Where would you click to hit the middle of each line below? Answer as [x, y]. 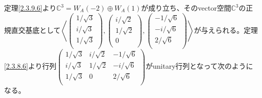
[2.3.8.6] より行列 [30, 66]
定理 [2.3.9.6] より [30, 8]
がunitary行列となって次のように [199, 66]
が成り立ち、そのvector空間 [186, 8]
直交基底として [36, 30]
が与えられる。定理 [226, 30]
